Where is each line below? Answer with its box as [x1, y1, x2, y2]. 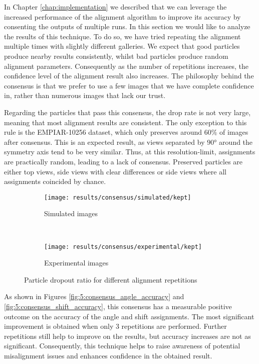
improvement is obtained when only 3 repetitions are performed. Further [4, 321, 227, 331]
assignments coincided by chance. [4, 176, 106, 187]
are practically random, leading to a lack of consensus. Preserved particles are [4, 156, 243, 166]
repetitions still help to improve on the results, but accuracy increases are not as [4, 330, 251, 341]
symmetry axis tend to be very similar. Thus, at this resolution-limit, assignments [4, 146, 255, 157]
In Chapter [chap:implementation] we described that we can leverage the [4, 2, 227, 12]
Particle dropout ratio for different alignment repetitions [24, 274, 197, 285]
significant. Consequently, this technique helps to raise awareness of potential [4, 340, 240, 351]
